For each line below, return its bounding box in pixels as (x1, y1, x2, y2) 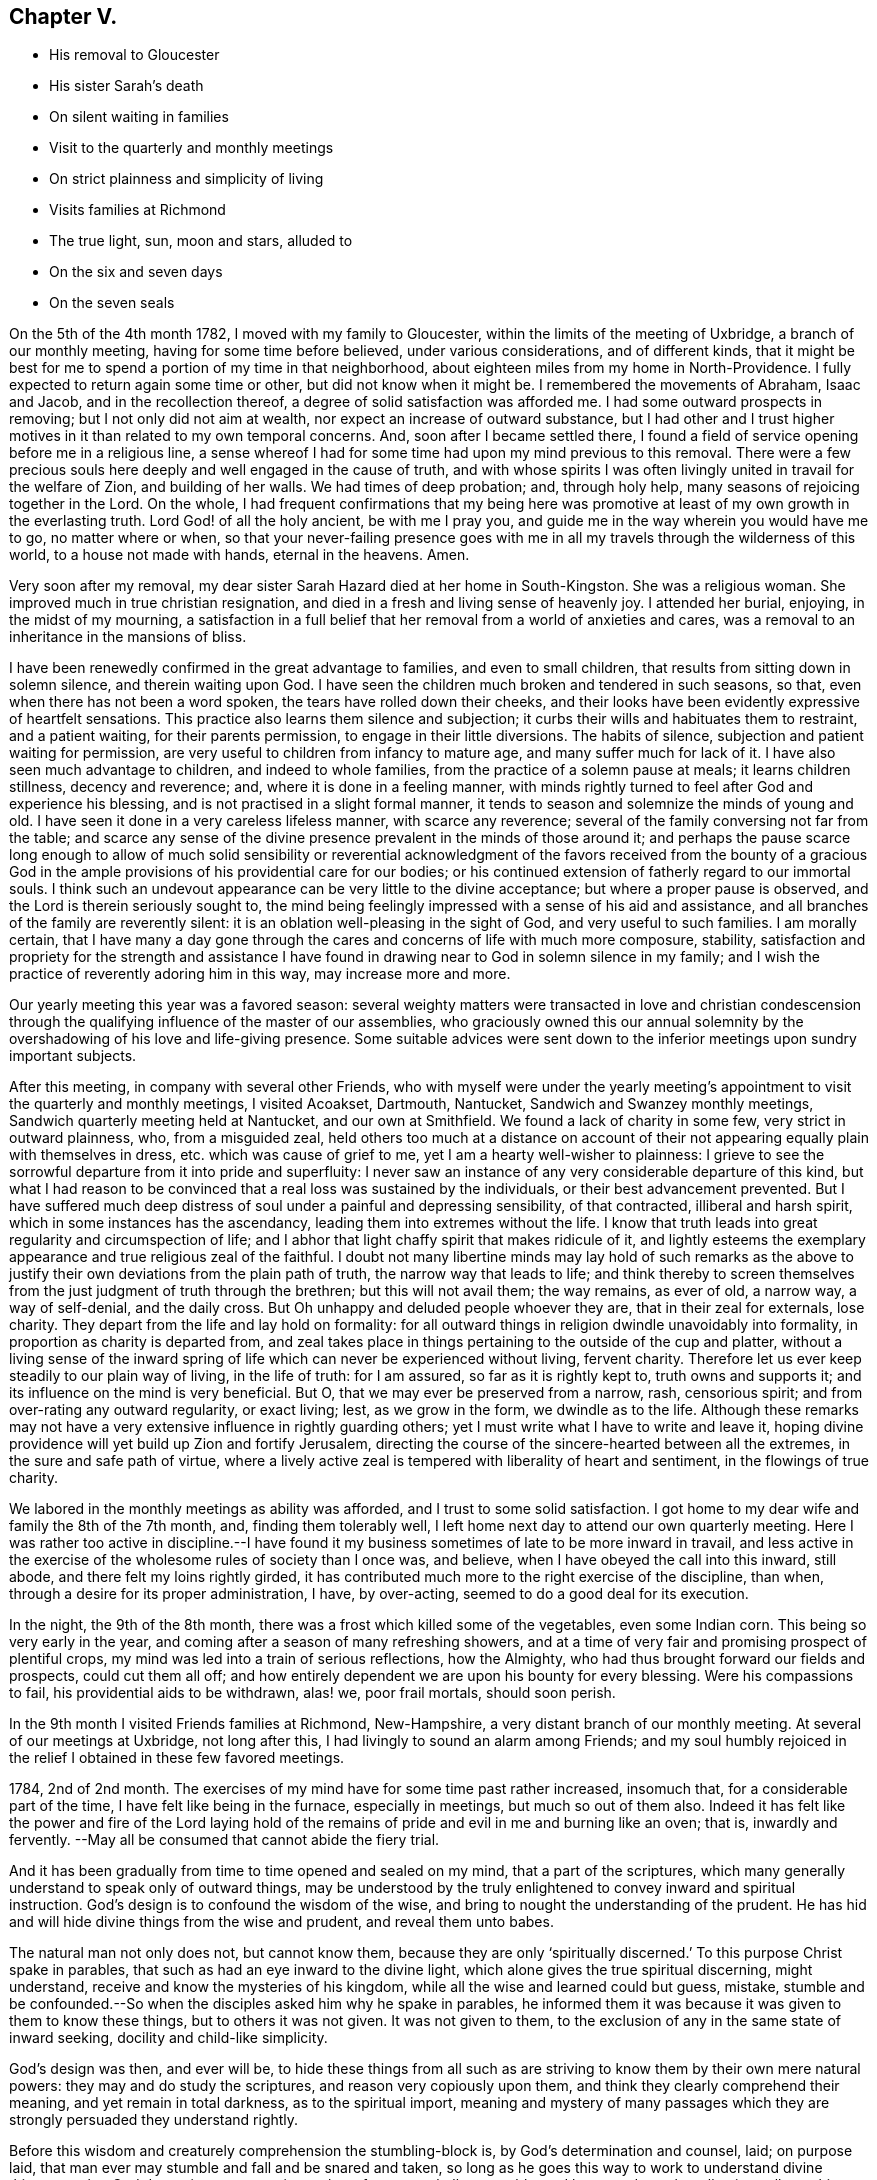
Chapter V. (9, 4, 118, 29)
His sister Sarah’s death (49, 77, 204, 95)
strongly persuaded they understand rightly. (9, 2111, 299, 2129)
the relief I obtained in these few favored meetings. (9, 1749, 345, 1767)
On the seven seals (49, 294, 175, 312)
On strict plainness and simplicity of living (49, 170, 324, 188)
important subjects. (9, 1047, 137, 1065)
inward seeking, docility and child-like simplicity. (9, 2029, 328, 2047)
